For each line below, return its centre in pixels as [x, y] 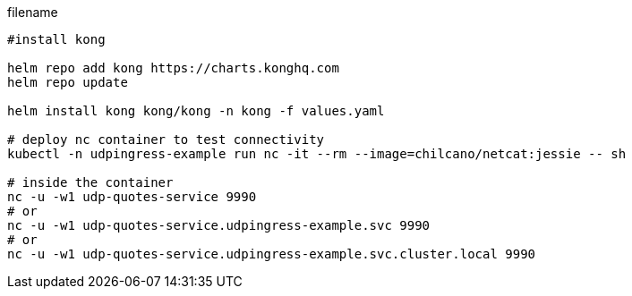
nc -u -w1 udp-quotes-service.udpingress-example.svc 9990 [219, 225]
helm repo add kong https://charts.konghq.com [173, 68]
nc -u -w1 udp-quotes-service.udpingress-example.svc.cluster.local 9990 [272, 254]
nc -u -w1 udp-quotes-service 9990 [132, 197]
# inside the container [90, 182]
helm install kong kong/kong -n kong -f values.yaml [196, 111]
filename [33, 12]
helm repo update [68, 82]
